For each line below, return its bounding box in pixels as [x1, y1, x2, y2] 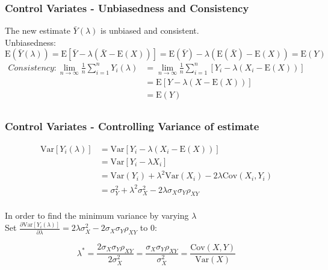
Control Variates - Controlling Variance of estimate [5, 119, 259, 134]
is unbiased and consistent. [101, 24, 199, 37]
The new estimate [5, 24, 70, 37]
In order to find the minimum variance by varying [5, 209, 189, 222]
